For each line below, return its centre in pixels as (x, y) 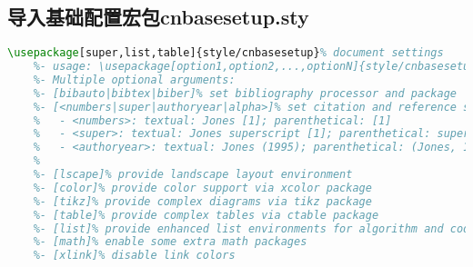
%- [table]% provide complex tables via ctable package (206, 215)
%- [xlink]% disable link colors (134, 256)
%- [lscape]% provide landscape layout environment (193, 175)
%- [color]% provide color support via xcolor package (202, 188)
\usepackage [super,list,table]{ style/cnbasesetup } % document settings (226, 53)
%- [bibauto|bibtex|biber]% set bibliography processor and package (245, 93)
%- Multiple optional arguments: (134, 79)
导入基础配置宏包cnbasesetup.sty (158, 17)
